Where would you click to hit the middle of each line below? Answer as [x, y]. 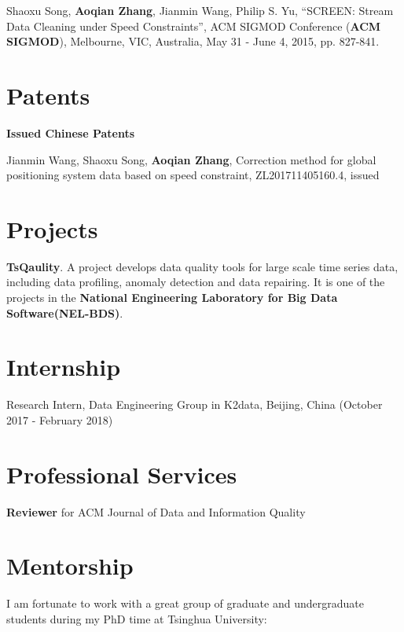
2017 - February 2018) [60, 419]
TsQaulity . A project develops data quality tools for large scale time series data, [202, 266]
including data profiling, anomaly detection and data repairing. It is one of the [196, 282]
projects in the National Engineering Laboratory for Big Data [172, 297]
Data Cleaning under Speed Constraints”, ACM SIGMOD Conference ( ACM [194, 26]
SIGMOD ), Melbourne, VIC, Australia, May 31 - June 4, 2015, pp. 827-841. [193, 41]
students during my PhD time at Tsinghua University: [137, 618]
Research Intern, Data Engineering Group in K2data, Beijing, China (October [195, 404]
